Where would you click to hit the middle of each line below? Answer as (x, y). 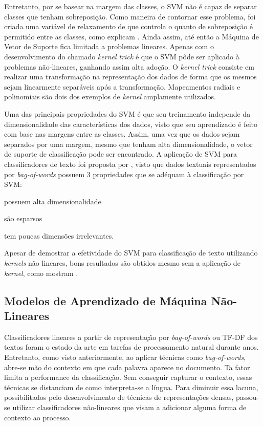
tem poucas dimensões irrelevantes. (59, 235)
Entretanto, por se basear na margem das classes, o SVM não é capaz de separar (130, 6)
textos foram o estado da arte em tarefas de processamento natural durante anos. (131, 347)
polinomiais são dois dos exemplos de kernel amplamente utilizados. (110, 97)
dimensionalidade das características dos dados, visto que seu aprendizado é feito (131, 124)
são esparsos (23, 218)
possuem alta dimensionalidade (53, 201)
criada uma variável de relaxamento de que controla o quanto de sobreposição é (129, 26)
